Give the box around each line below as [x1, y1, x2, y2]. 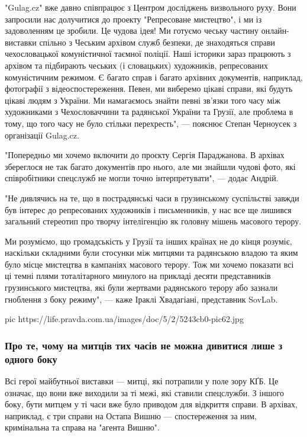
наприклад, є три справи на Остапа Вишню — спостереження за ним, [5, 409, 257, 422]
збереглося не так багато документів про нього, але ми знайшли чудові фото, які [5, 160, 296, 172]
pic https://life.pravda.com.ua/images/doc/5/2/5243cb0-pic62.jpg [5, 313, 244, 325]
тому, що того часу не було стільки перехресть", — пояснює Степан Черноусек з [5, 117, 297, 129]
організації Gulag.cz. [5, 128, 79, 141]
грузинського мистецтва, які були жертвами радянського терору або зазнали [5, 281, 278, 294]
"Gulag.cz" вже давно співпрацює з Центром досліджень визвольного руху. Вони [5, 1, 296, 13]
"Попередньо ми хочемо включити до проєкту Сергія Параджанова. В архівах [5, 149, 285, 161]
